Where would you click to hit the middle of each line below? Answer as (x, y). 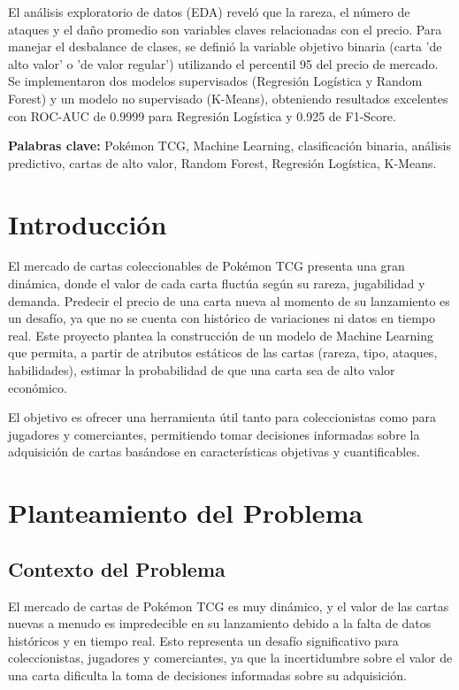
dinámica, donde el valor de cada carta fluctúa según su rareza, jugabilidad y (217, 284)
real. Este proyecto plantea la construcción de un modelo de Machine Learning (221, 335)
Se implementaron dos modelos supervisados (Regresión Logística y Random (215, 81)
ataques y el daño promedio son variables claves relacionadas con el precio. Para (225, 29)
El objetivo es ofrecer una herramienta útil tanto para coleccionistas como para (222, 417)
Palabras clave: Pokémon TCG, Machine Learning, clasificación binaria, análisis (230, 146)
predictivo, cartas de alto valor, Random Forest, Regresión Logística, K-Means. (222, 162)
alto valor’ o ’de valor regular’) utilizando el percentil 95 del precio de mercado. (223, 63)
